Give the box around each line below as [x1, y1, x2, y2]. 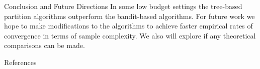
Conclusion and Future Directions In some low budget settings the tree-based [4, 1, 242, 11]
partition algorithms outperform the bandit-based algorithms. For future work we [4, 10, 255, 21]
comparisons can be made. [4, 40, 85, 50]
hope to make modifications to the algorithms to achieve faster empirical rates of [4, 20, 253, 31]
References [4, 56, 37, 67]
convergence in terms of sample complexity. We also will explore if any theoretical [4, 30, 256, 40]
